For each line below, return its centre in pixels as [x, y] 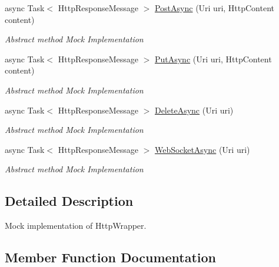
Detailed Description [69, 201]
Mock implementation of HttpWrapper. [76, 226]
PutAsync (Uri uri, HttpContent [213, 59]
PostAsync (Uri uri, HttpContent [215, 8]
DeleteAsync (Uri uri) [194, 110]
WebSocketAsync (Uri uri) [202, 149]
